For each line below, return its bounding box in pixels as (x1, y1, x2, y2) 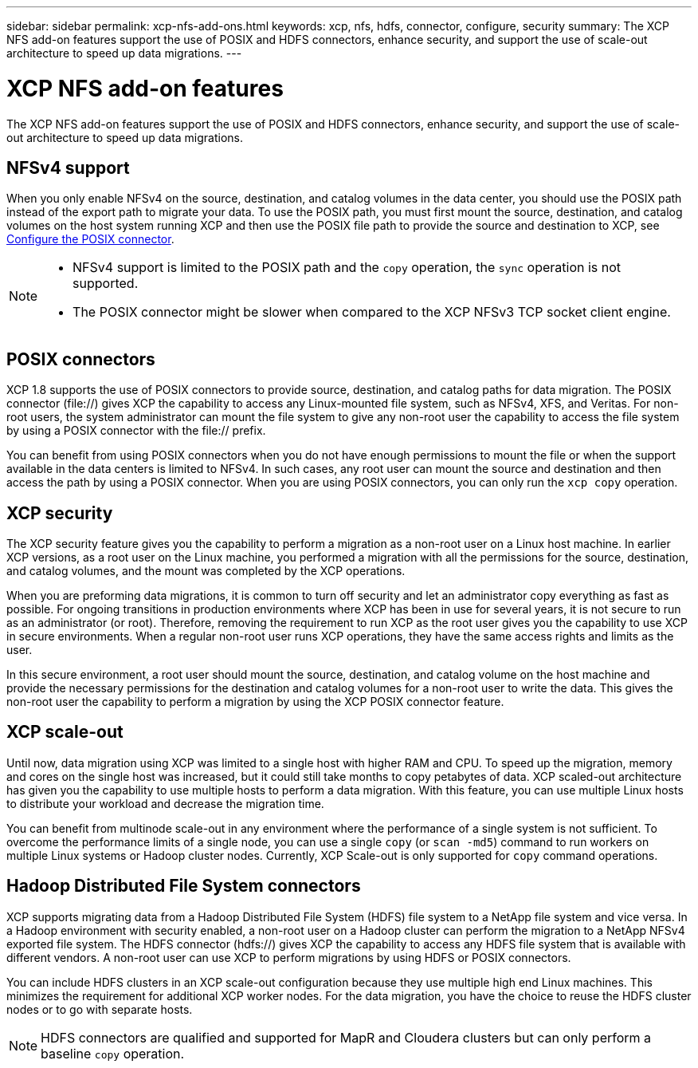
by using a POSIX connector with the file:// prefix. (6, 424, 266, 438)
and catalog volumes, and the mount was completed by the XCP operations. (6, 564, 406, 578)
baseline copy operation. (41, 1045, 185, 1062)
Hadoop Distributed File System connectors (6, 876, 361, 897)
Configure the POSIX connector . (6, 232, 174, 246)
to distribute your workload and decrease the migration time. (6, 796, 324, 810)
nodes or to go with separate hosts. (6, 1002, 193, 1016)
